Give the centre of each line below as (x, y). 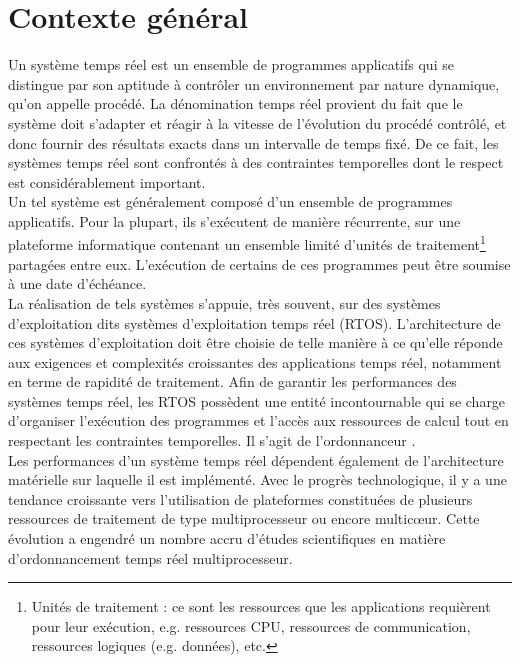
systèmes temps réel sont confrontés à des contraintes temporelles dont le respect (256, 162)
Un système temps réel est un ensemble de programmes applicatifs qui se (231, 64)
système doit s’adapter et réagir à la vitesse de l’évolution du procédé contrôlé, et (257, 122)
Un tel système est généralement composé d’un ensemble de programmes (230, 201)
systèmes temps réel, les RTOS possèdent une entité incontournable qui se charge (257, 400)
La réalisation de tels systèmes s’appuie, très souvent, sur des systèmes (224, 302)
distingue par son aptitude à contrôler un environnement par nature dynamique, (254, 83)
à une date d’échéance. (77, 283)
